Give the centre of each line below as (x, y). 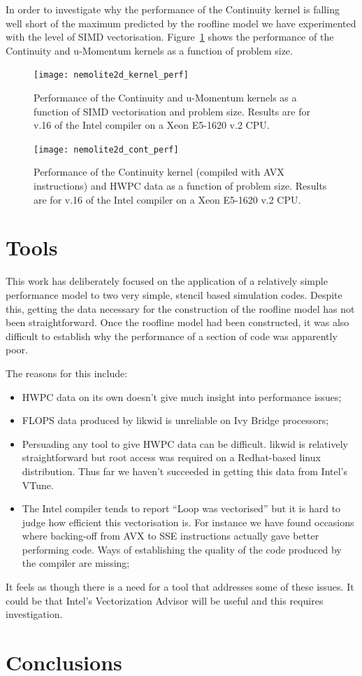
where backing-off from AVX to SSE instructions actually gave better (171, 536)
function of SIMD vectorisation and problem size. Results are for (172, 111)
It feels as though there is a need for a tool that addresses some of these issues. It (180, 587)
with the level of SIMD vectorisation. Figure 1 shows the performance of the (170, 37)
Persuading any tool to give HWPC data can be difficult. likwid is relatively (185, 443)
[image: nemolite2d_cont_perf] (106, 149)
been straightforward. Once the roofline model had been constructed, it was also (178, 322)
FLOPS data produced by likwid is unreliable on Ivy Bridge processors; (175, 420)
